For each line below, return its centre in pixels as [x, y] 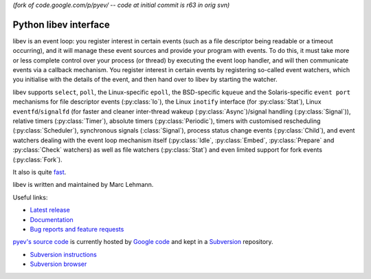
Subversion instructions [64, 254]
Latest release [50, 210]
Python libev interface [61, 24]
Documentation [52, 219]
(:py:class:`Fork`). [37, 159]
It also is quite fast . [40, 172]
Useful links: [30, 197]
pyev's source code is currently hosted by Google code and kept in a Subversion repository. [143, 242]
